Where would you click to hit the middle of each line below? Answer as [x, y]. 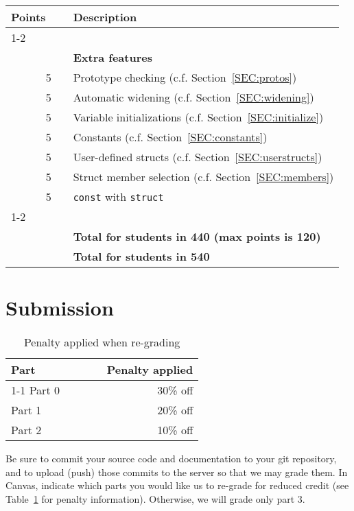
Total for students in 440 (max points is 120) [197, 236]
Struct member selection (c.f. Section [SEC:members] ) [203, 177]
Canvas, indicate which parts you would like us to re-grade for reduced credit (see [177, 485]
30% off [175, 390]
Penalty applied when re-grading [102, 342]
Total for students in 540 [141, 256]
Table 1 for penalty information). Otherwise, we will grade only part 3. [155, 498]
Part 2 [26, 430]
